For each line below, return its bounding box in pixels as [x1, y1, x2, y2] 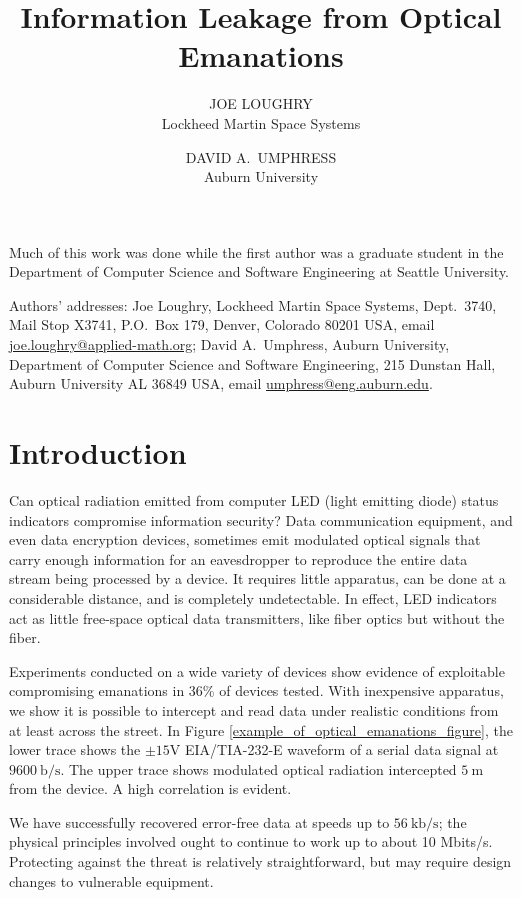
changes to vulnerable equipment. [9, 870, 214, 891]
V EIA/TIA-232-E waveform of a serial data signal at [169, 739, 499, 760]
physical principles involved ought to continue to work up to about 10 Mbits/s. [9, 831, 493, 852]
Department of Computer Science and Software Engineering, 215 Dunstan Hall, [9, 353, 496, 374]
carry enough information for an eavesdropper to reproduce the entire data [9, 548, 468, 569]
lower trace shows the [9, 739, 141, 760]
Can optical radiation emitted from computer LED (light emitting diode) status [9, 489, 499, 510]
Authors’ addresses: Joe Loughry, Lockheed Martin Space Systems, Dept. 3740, [9, 294, 497, 315]
